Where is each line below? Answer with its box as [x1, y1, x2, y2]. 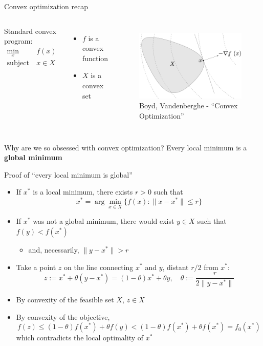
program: [4, 35, 33, 46]
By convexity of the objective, [16, 311, 110, 322]
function [82, 52, 108, 63]
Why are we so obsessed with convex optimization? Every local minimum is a [4, 142, 247, 152]
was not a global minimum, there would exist [33, 216, 174, 226]
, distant [162, 261, 189, 272]
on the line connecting [64, 261, 134, 272]
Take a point [16, 261, 56, 272]
